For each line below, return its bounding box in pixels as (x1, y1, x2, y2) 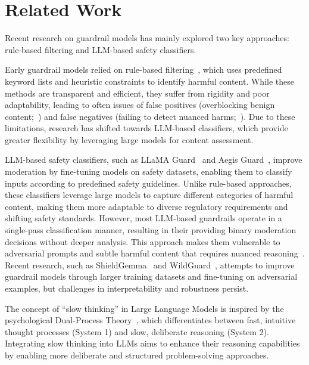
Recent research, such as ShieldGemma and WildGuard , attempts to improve (5, 258, 295, 271)
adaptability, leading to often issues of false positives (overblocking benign (5, 98, 275, 111)
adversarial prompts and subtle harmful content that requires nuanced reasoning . (5, 247, 305, 259)
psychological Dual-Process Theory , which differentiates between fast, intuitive (5, 314, 296, 326)
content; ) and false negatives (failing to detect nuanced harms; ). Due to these (5, 110, 295, 122)
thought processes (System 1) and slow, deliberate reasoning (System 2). (5, 325, 269, 338)
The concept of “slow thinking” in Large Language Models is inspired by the (5, 302, 284, 314)
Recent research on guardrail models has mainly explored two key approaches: (5, 32, 289, 44)
